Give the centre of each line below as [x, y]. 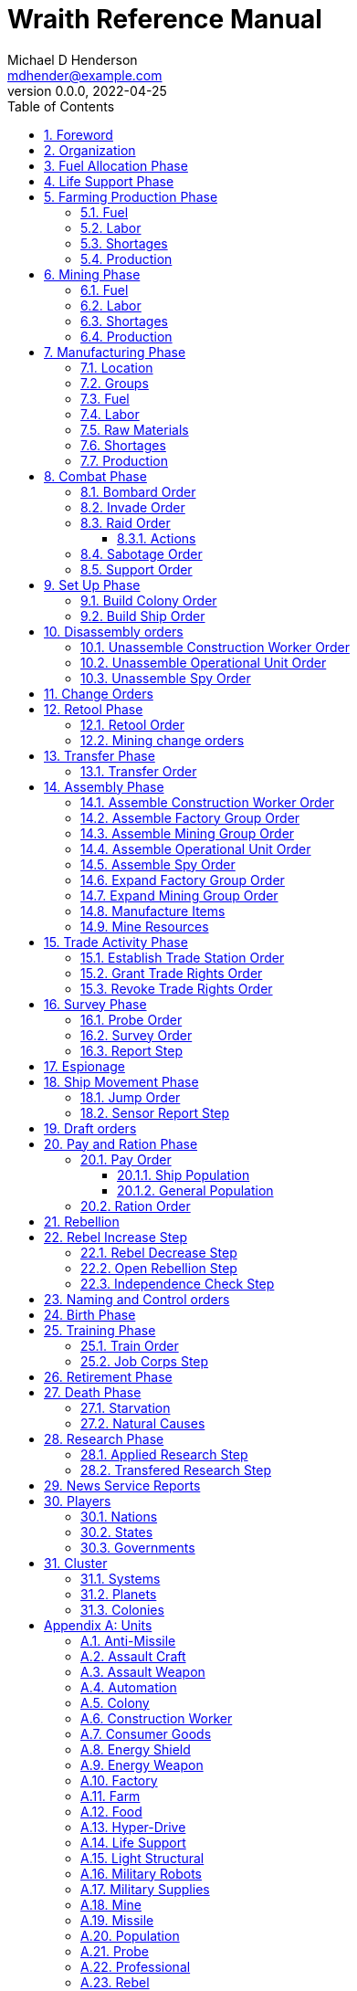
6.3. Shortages [124, 321]
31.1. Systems [121, 1578]
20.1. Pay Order [126, 1159]
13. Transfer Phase [100, 755]
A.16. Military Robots [141, 1873]
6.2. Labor [111, 305]
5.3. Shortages [124, 243]
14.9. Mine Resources [145, 926]
